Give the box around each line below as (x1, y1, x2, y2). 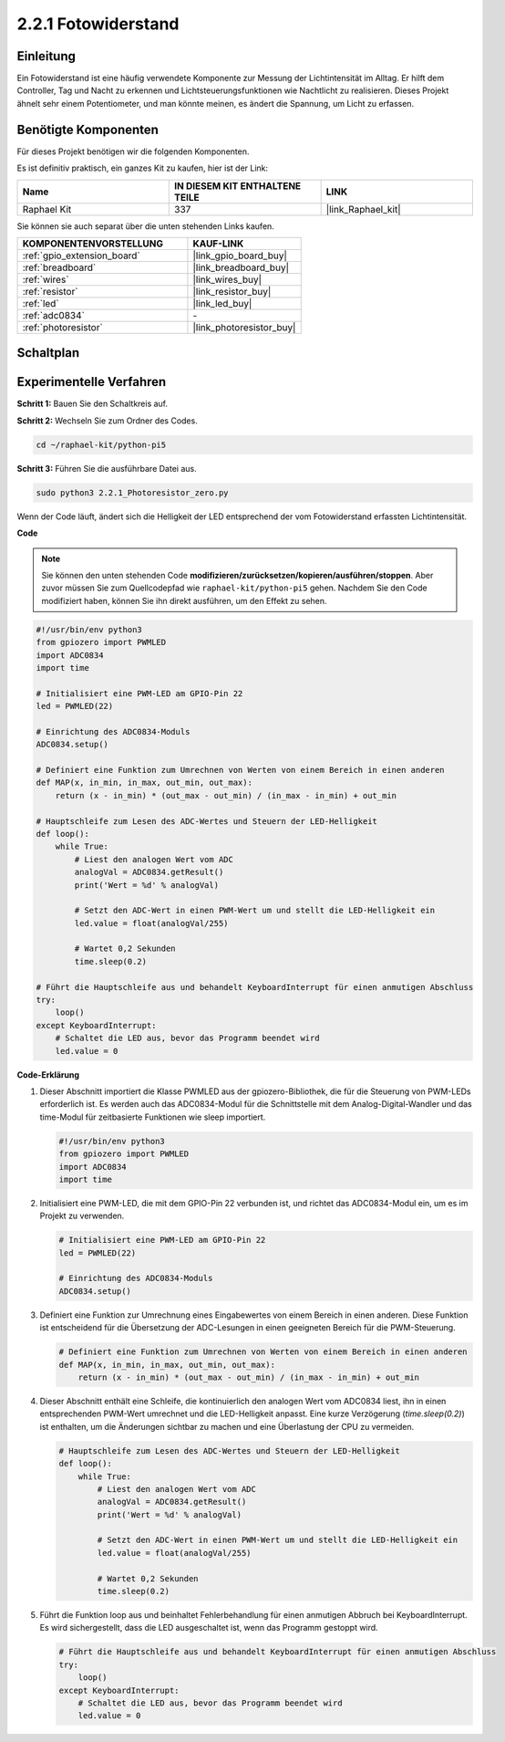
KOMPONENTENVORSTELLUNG (22, 237, 164, 250)
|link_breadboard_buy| (192, 261, 290, 274)
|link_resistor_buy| (192, 285, 272, 297)
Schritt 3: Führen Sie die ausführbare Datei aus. (16, 463, 197, 474)
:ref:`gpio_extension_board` (22, 249, 140, 262)
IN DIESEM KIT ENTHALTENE (174, 179, 302, 192)
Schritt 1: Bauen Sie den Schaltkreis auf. (16, 398, 169, 410)
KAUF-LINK (192, 237, 244, 250)
